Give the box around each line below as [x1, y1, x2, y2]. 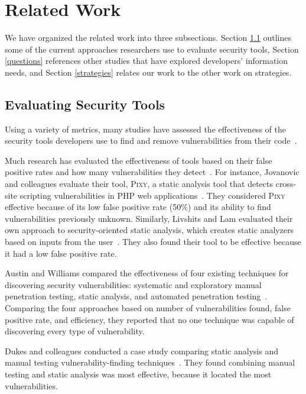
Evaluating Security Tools [5, 95, 165, 113]
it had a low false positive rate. [5, 247, 117, 259]
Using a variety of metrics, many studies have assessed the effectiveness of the [5, 122, 286, 135]
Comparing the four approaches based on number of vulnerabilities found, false [5, 302, 291, 314]
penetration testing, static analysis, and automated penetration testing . [5, 290, 268, 302]
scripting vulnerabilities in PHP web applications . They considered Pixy [19, 189, 285, 201]
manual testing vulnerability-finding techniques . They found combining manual [5, 356, 295, 369]
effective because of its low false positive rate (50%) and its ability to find [5, 201, 271, 213]
